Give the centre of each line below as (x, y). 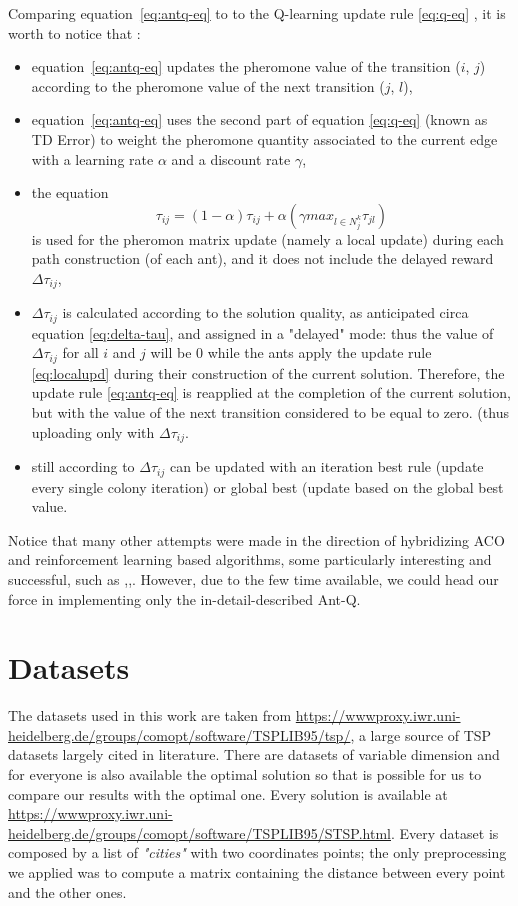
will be (171, 352)
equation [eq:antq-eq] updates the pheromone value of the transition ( (246, 66)
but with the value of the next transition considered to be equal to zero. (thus (270, 412)
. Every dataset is (444, 832)
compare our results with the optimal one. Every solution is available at (228, 793)
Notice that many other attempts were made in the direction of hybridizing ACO (256, 539)
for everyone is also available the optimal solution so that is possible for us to (245, 774)
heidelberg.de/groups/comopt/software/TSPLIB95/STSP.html (199, 832)
